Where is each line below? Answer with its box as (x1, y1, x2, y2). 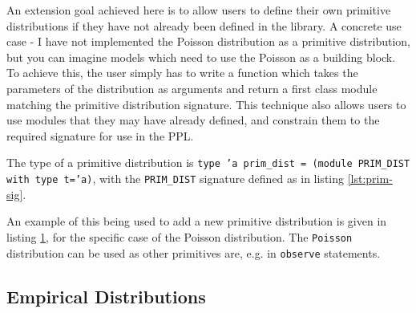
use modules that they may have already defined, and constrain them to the (6, 112, 380, 128)
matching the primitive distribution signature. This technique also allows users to (6, 96, 406, 112)
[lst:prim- (347, 170, 393, 186)
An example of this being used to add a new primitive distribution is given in (6, 213, 387, 230)
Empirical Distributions (6, 283, 206, 308)
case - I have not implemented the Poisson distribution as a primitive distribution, (6, 33, 410, 50)
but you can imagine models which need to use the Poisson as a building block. (6, 48, 396, 65)
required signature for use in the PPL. (6, 127, 194, 144)
